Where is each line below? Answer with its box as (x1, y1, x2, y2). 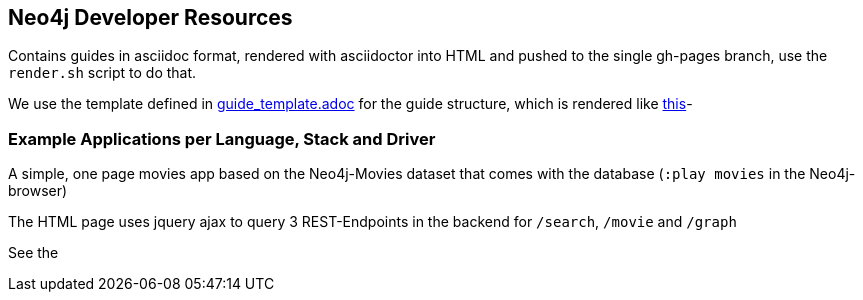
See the (8, 244, 59, 262)
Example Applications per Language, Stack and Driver (8, 128, 436, 149)
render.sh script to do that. (8, 64, 197, 82)
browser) (8, 182, 68, 200)
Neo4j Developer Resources (8, 5, 293, 30)
